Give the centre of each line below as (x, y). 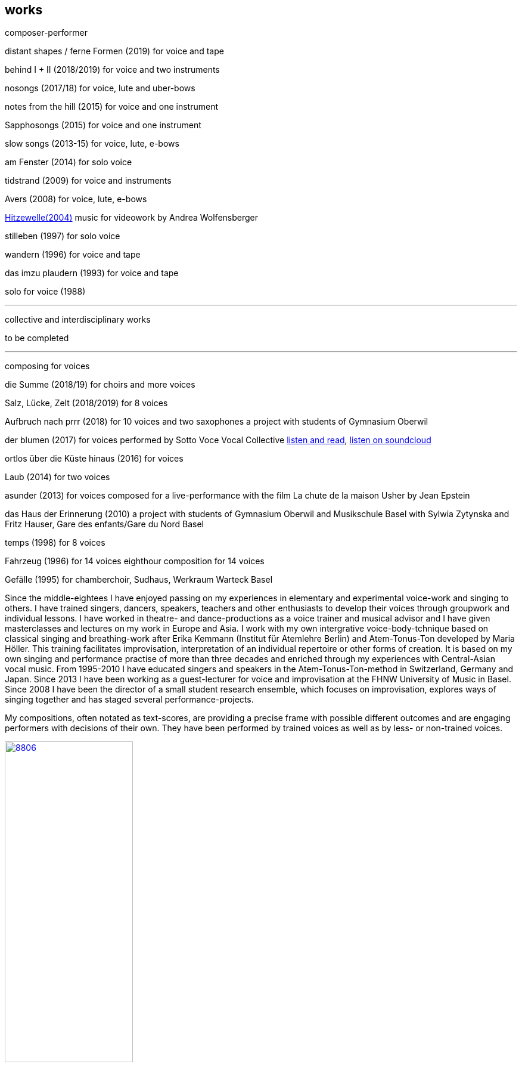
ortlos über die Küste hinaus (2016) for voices (94, 459)
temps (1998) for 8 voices (55, 543)
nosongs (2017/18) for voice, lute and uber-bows (100, 88)
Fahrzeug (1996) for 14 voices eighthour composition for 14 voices (135, 561)
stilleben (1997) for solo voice (63, 236)
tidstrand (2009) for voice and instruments (88, 181)
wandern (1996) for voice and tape (73, 255)
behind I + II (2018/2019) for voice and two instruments (112, 70)
